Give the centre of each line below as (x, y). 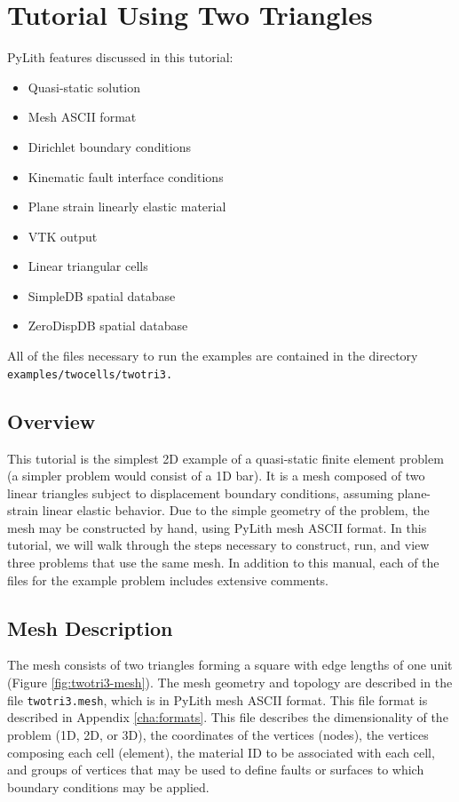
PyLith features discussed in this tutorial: (120, 57)
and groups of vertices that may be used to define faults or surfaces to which (216, 770)
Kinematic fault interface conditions (126, 176)
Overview (51, 421)
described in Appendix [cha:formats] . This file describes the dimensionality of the (228, 717)
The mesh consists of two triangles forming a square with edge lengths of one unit (230, 665)
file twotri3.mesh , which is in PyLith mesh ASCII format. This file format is (218, 699)
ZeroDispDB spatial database (108, 326)
